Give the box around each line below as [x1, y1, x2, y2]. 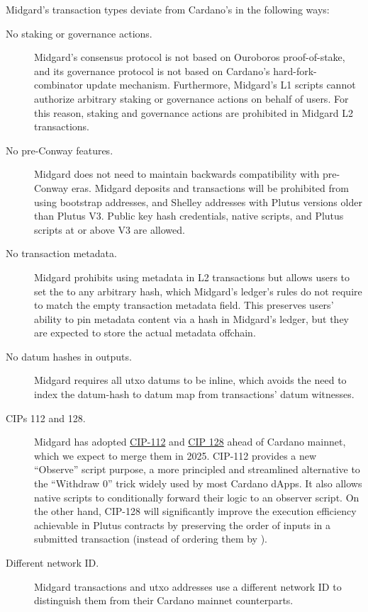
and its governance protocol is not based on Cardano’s [34, 63, 270, 78]
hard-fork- [273, 63, 317, 78]
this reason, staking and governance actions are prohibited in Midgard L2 [34, 105, 353, 120]
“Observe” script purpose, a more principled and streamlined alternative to [34, 462, 360, 477]
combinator [34, 77, 83, 92]
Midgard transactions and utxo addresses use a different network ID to [34, 579, 342, 594]
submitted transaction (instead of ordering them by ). [34, 531, 267, 546]
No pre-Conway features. [6, 142, 113, 157]
